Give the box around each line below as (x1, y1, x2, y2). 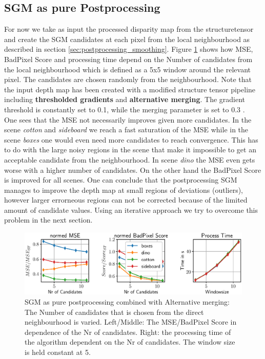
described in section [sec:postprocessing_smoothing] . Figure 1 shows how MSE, (4, 44, 253, 54)
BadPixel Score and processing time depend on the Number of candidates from (4, 53, 253, 64)
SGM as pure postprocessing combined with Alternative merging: (25, 296, 230, 307)
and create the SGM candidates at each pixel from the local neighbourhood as (4, 33, 250, 44)
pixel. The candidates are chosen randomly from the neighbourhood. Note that (4, 74, 252, 85)
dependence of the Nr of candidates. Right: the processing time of (25, 326, 231, 337)
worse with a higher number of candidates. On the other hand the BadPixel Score (4, 164, 261, 175)
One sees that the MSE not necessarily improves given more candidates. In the (4, 114, 252, 125)
